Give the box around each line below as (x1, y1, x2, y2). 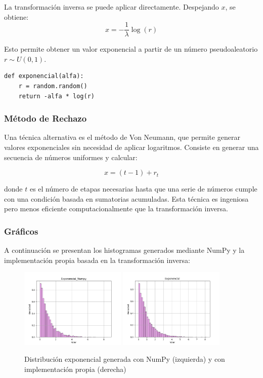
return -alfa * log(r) (18, 92, 95, 100)
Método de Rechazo (4, 112, 87, 125)
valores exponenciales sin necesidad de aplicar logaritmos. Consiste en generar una (4, 142, 259, 153)
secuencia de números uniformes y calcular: (4, 152, 138, 162)
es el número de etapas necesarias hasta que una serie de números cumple (29, 183, 257, 194)
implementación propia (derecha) (24, 363, 126, 374)
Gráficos (4, 224, 38, 237)
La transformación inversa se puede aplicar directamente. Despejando (4, 2, 219, 12)
